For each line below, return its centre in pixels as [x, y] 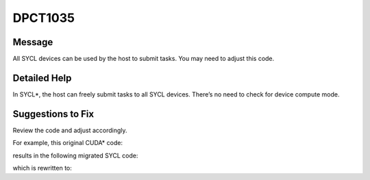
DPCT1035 [44, 18]
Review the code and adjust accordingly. [70, 130]
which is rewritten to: [42, 168]
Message [33, 42]
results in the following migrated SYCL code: [75, 155]
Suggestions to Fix [53, 114]
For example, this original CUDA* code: [68, 143]
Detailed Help [42, 78]
